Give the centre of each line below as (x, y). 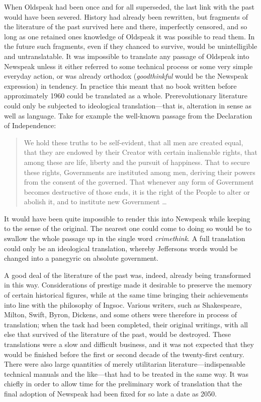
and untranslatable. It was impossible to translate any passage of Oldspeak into (127, 56)
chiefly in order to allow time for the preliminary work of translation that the (123, 384)
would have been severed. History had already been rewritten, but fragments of (126, 16)
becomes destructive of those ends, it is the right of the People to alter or (137, 191)
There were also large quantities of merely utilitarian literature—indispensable (125, 364)
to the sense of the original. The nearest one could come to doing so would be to (128, 228)
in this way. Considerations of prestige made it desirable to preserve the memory (128, 285)
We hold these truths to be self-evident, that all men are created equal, (134, 142)
